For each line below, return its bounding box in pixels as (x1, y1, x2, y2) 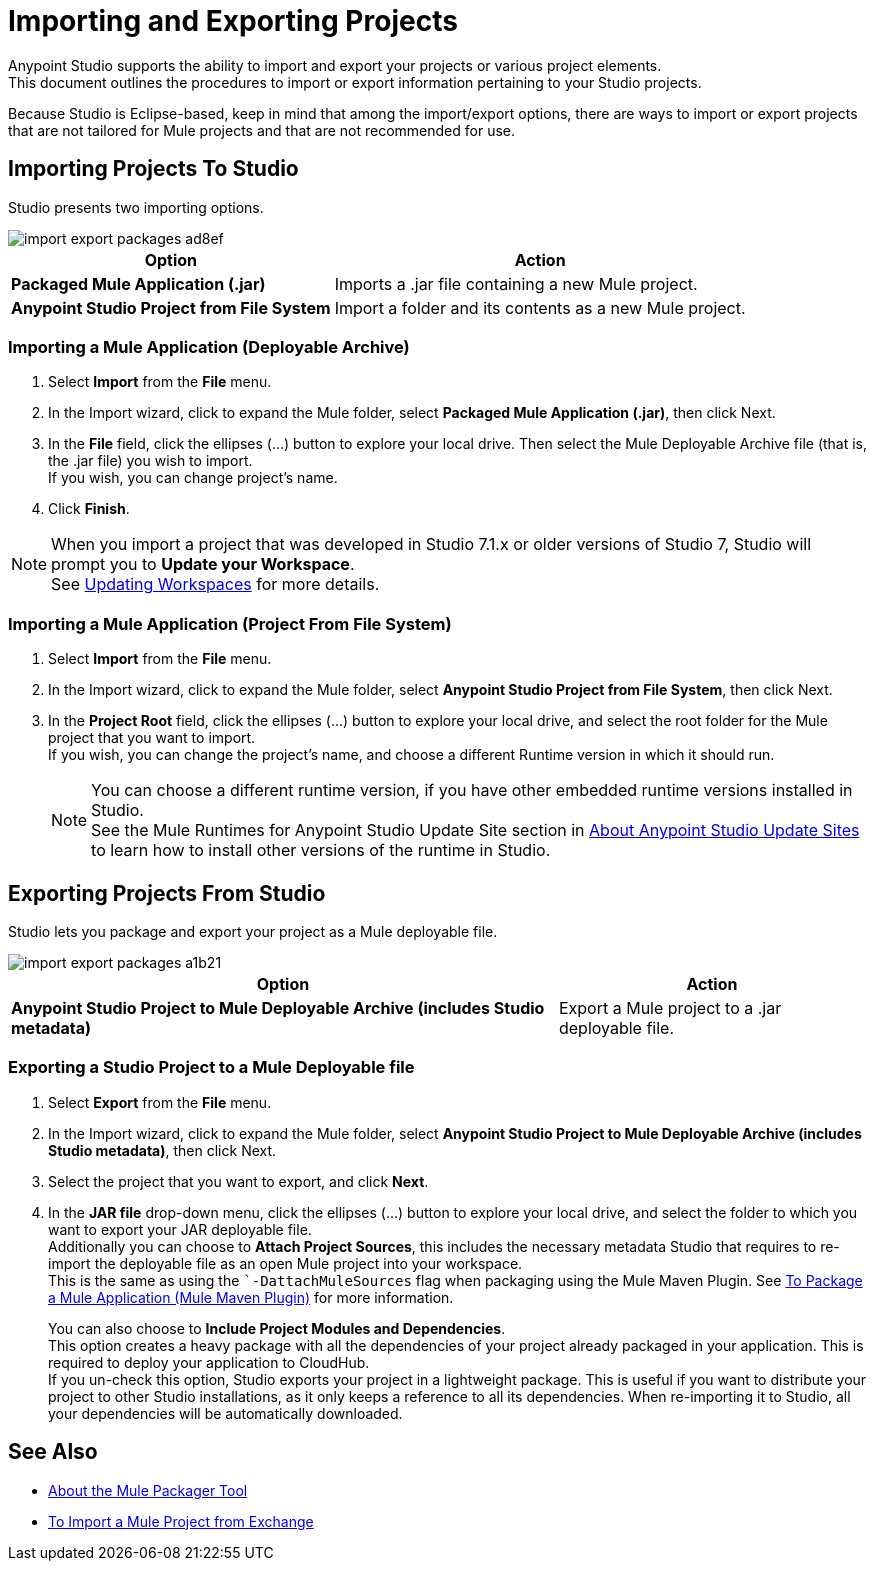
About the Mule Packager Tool (48, 1481, 248, 1499)
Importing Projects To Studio (8, 156, 299, 182)
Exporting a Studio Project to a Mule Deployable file (8, 1057, 415, 1078)
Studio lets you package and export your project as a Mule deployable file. (8, 922, 498, 940)
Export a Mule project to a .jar (558, 997, 782, 1018)
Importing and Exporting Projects (8, 4, 458, 38)
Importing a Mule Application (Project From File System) (8, 613, 452, 634)
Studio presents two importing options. (8, 198, 264, 216)
